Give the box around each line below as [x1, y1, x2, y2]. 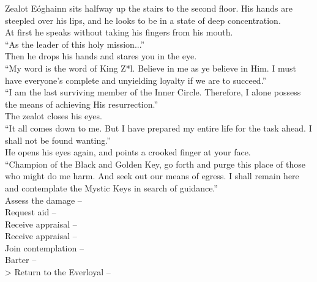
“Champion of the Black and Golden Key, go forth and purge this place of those [5, 157, 305, 170]
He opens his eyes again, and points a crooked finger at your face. [5, 146, 251, 158]
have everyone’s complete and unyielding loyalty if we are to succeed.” [5, 73, 267, 86]
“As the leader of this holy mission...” [5, 37, 145, 50]
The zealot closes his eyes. [5, 109, 102, 122]
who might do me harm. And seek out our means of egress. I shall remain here [5, 169, 299, 182]
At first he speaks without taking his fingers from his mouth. [5, 26, 233, 39]
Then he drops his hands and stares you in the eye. [5, 50, 197, 62]
